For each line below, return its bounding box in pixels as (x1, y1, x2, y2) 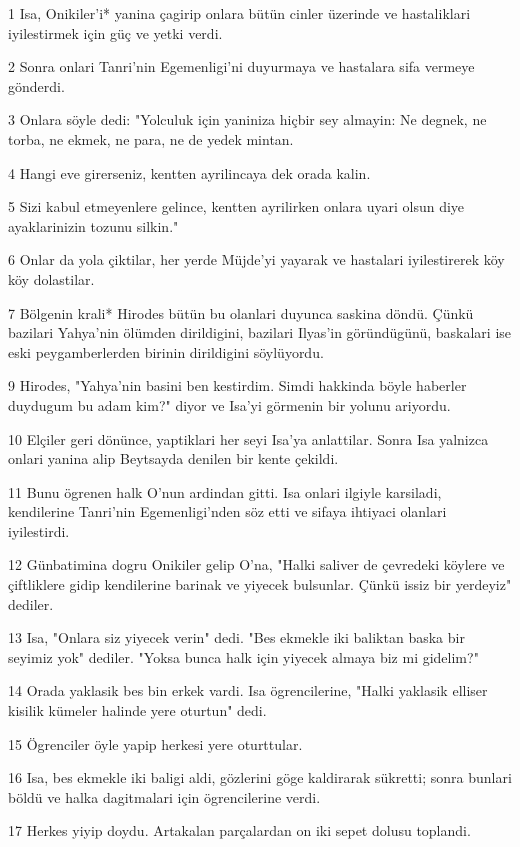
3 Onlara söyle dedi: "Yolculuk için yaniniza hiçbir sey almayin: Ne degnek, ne (8, 109, 487, 130)
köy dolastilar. (8, 268, 95, 289)
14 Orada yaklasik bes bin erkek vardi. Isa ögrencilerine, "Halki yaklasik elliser (8, 680, 488, 701)
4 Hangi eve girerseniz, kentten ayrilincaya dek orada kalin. (8, 162, 371, 183)
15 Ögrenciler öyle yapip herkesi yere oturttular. (8, 733, 303, 754)
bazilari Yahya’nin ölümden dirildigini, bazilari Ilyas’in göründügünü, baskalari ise (8, 322, 512, 343)
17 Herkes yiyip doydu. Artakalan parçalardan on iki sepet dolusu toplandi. (8, 820, 471, 841)
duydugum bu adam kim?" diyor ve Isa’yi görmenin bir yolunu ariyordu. (8, 394, 451, 415)
